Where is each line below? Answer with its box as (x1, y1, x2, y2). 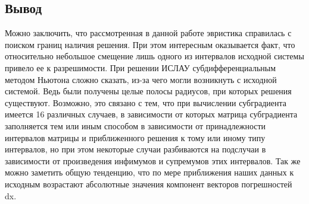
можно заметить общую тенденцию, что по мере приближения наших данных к (5, 166, 294, 179)
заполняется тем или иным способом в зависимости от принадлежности (5, 119, 266, 132)
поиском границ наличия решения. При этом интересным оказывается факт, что (5, 38, 295, 50)
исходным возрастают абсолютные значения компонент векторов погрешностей (5, 177, 292, 190)
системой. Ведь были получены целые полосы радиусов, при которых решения (5, 85, 292, 97)
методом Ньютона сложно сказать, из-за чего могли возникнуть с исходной (5, 73, 277, 85)
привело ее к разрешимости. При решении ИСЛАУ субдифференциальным (5, 61, 276, 74)
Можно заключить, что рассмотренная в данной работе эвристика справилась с (5, 27, 292, 39)
